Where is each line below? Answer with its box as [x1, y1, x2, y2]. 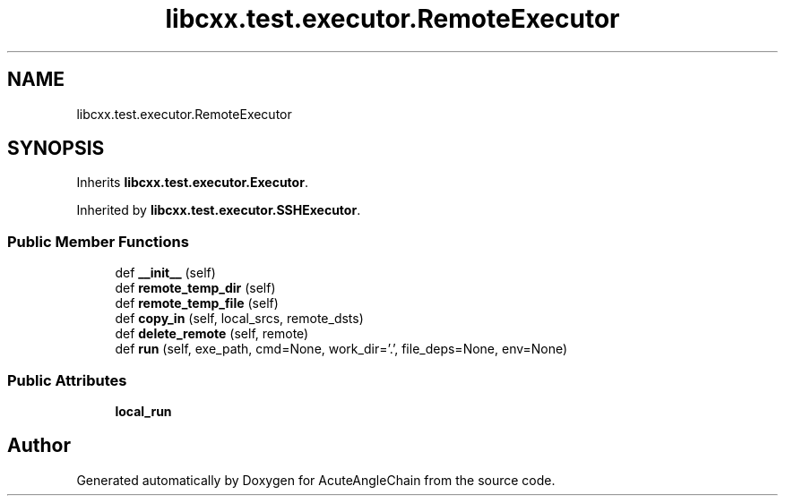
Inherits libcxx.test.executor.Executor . [76, 175, 308, 191]
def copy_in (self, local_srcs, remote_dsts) [115, 311, 364, 327]
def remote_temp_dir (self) [115, 280, 276, 296]
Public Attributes [7, 371, 127, 389]
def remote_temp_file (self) [115, 295, 279, 311]
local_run [115, 403, 172, 419]
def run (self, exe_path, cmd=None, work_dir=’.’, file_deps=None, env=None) [115, 341, 568, 357]
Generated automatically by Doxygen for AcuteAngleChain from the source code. [76, 472, 556, 488]
